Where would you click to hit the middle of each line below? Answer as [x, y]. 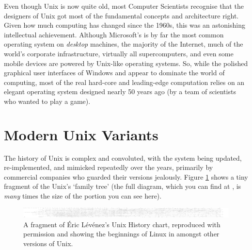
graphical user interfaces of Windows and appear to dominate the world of [114, 73]
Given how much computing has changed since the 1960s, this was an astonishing [125, 25]
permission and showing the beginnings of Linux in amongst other [121, 234]
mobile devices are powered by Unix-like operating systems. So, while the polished [126, 63]
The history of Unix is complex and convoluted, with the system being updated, [123, 158]
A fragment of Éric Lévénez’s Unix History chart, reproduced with [122, 224]
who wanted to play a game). [47, 101]
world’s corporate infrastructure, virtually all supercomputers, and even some [119, 53]
